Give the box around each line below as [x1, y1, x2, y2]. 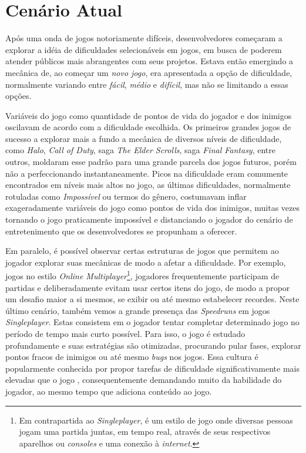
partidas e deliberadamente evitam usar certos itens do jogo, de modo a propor [5, 281, 290, 293]
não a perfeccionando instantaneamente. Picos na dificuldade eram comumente [5, 167, 288, 179]
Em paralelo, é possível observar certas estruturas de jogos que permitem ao [5, 244, 279, 257]
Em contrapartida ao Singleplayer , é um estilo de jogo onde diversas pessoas [19, 414, 293, 426]
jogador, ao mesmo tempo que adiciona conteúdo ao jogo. [5, 385, 212, 397]
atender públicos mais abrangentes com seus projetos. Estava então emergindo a [5, 55, 294, 67]
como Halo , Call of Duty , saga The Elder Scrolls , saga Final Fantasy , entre [5, 144, 275, 156]
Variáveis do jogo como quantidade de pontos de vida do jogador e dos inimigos [5, 109, 292, 121]
